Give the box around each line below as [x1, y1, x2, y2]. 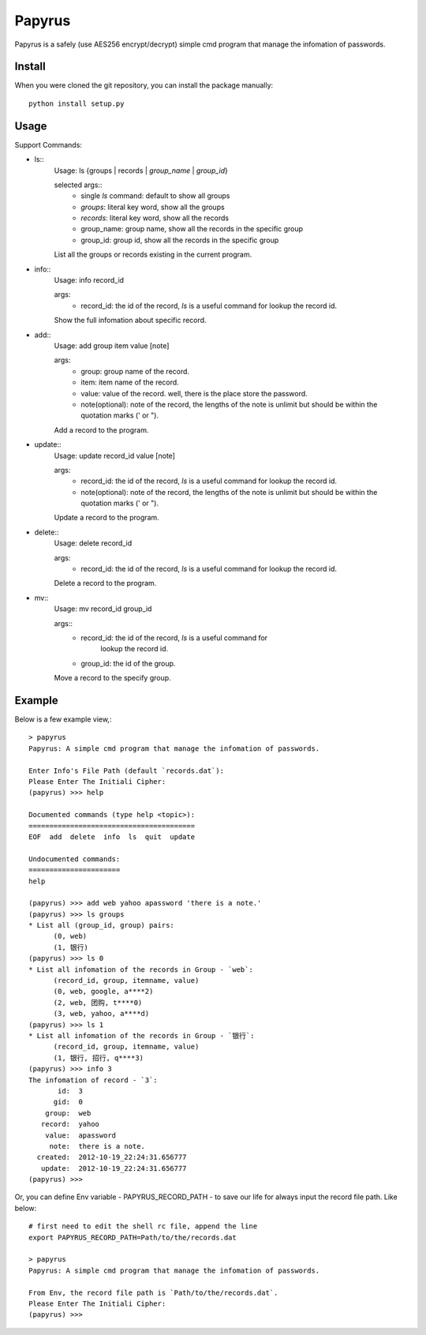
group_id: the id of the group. [80, 658, 176, 668]
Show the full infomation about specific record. [54, 316, 207, 325]
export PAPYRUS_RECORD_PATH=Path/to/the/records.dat [28, 1232, 237, 1242]
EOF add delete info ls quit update [28, 832, 196, 841]
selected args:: [54, 180, 103, 189]
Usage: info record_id [54, 276, 125, 285]
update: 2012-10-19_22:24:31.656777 [40, 1164, 187, 1172]
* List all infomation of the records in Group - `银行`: [28, 1031, 255, 1040]
